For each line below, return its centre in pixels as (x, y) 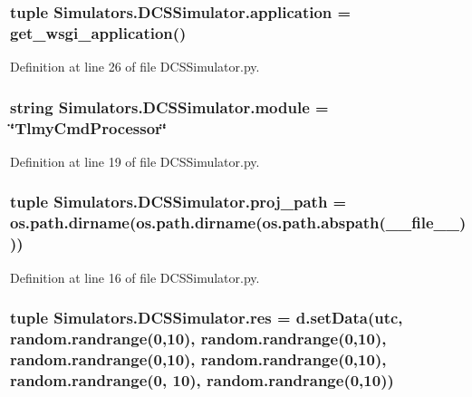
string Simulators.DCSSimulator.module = (169, 107)
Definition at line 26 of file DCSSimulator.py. (135, 67)
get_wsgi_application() (98, 32)
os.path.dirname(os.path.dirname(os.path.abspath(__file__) (238, 223)
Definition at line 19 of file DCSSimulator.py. (135, 161)
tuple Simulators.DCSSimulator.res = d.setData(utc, (207, 318)
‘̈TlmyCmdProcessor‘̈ (89, 127)
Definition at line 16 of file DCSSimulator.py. (135, 277)
